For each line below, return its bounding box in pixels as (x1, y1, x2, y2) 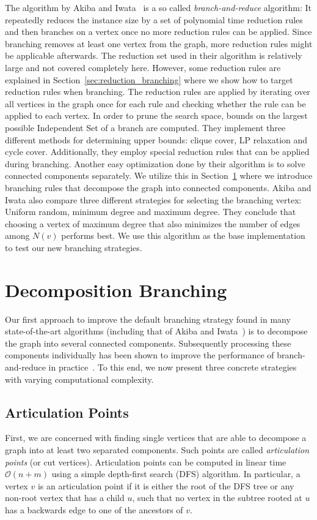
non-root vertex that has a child (5, 491, 125, 504)
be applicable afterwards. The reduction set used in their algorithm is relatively (5, 49, 302, 62)
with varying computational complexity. (5, 372, 154, 385)
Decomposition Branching (5, 277, 227, 302)
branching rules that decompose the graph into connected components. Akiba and (5, 181, 312, 194)
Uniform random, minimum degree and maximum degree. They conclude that (5, 205, 296, 218)
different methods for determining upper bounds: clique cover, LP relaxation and (5, 133, 308, 146)
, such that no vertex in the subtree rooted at (132, 491, 302, 504)
